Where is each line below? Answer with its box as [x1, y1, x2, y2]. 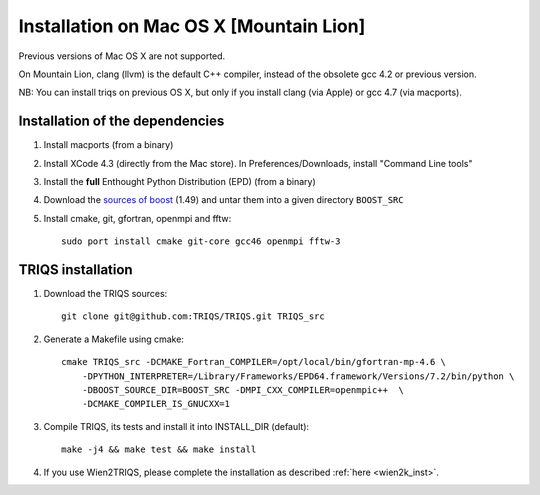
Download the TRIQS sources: [43, 288, 168, 300]
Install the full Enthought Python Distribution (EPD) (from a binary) [43, 176, 317, 188]
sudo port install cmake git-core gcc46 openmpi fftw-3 [61, 236, 341, 247]
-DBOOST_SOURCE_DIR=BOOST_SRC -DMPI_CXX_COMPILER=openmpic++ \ [81, 385, 404, 396]
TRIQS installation [18, 261, 134, 278]
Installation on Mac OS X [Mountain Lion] [18, 15, 366, 37]
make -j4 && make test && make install [61, 444, 257, 455]
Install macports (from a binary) [43, 139, 174, 151]
